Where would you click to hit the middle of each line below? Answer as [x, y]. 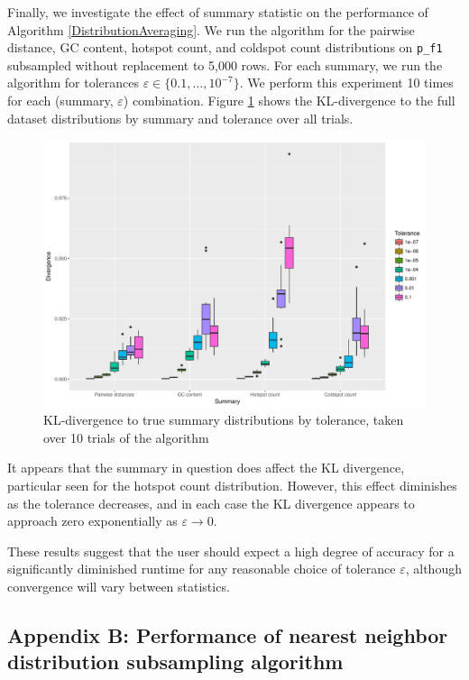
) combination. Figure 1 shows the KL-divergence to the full [289, 101]
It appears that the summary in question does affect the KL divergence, [206, 468]
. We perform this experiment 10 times [346, 83]
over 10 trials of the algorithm [126, 437]
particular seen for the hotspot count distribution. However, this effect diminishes [232, 486]
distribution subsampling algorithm [175, 662]
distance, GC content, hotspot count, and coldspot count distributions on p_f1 [225, 47]
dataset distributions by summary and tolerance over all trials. [180, 118]
